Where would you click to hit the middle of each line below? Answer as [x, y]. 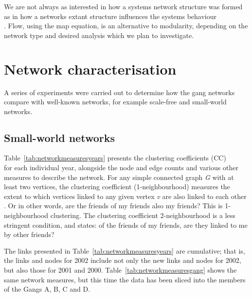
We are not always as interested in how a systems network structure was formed [123, 6]
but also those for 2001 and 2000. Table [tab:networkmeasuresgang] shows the [120, 270]
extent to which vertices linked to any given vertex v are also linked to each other [125, 196]
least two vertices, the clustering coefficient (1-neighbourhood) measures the [117, 187]
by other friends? [29, 234]
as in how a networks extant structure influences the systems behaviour [110, 16]
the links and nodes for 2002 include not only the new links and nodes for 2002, [123, 260]
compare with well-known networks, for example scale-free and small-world [115, 102]
